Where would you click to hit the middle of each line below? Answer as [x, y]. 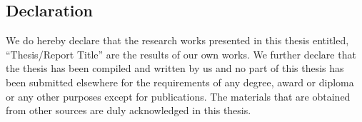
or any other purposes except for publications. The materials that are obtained [178, 96]
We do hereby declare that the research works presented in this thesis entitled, [177, 40]
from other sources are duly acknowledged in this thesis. [129, 110]
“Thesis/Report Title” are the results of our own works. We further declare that [181, 54]
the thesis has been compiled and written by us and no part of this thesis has [175, 68]
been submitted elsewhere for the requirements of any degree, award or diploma [180, 82]
